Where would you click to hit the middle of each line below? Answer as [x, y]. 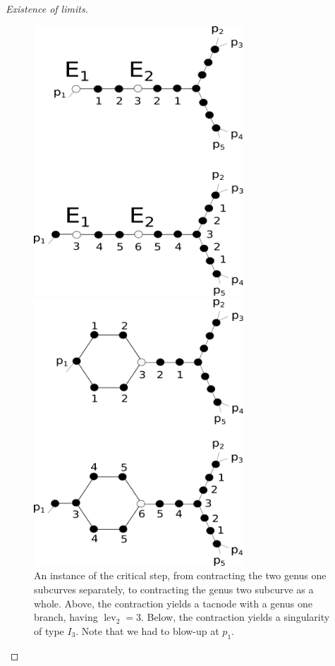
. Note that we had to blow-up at [147, 630]
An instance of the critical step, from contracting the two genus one [180, 575]
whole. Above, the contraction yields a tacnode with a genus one [173, 603]
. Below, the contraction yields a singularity [235, 617]
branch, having [66, 617]
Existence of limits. [47, 8]
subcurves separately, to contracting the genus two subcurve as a [174, 589]
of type [49, 630]
